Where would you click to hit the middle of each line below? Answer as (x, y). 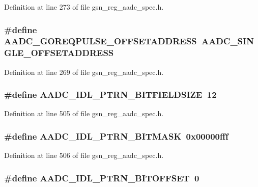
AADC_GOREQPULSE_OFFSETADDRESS (101, 41)
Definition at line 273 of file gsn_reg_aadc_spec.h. (84, 7)
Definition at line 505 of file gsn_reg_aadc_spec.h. (84, 113)
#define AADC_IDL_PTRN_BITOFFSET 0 (102, 178)
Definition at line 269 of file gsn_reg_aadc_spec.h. (84, 72)
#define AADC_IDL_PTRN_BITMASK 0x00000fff (116, 136)
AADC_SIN (227, 41)
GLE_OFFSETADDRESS (59, 53)
